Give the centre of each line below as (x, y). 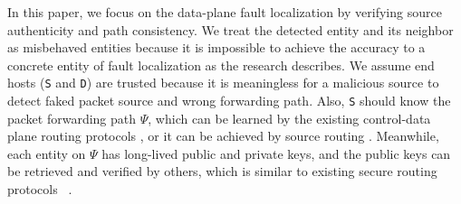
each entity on (47, 153)
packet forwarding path (72, 118)
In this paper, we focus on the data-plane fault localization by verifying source (225, 12)
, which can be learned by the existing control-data (289, 118)
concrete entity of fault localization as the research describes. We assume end (221, 65)
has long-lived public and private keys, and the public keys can (276, 153)
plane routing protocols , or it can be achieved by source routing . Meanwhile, (223, 136)
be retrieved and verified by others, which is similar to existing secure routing (222, 171)
